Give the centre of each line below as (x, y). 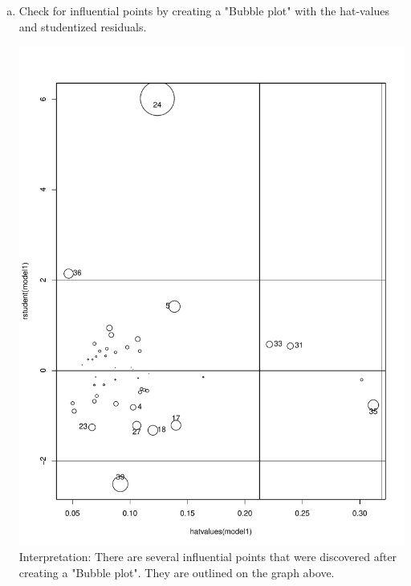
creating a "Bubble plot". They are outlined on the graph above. (177, 573)
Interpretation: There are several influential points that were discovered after (208, 557)
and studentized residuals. (83, 26)
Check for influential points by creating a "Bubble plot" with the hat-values (204, 10)
